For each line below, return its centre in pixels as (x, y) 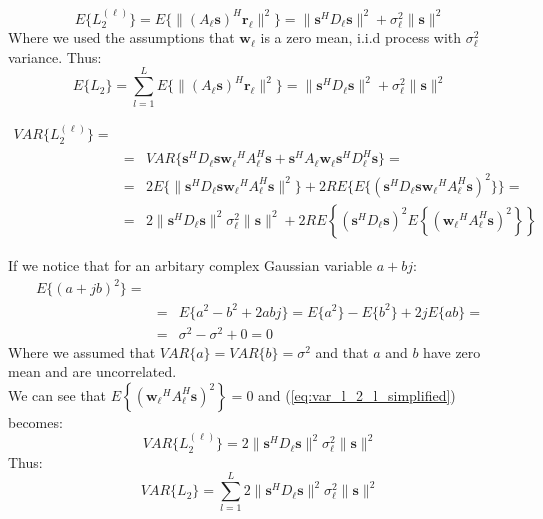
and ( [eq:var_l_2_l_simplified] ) (357, 394)
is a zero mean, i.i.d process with (361, 37)
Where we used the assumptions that (121, 37)
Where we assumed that (82, 351)
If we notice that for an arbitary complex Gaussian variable (190, 264)
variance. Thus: (55, 56)
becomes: (35, 421)
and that (342, 351)
